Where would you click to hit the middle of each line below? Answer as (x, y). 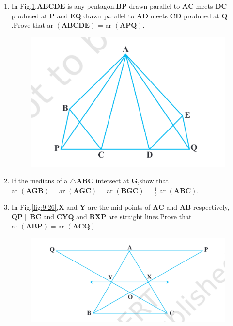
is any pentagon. (92, 6)
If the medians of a (39, 181)
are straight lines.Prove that (150, 216)
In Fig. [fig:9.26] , (35, 206)
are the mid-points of (119, 206)
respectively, (211, 206)
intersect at (112, 181)
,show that (153, 181)
